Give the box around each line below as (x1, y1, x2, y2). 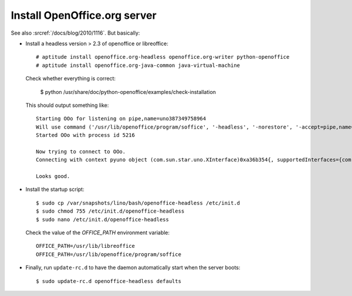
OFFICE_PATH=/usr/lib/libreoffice (36, 243, 135, 250)
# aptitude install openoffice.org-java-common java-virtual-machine (36, 62, 241, 69)
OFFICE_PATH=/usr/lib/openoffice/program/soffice (36, 251, 182, 258)
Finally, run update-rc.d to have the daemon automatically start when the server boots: (25, 264, 241, 271)
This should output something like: (25, 102, 109, 109)
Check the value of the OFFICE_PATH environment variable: (25, 229, 170, 236)
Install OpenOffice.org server (11, 9, 157, 22)
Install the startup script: (25, 186, 84, 193)
